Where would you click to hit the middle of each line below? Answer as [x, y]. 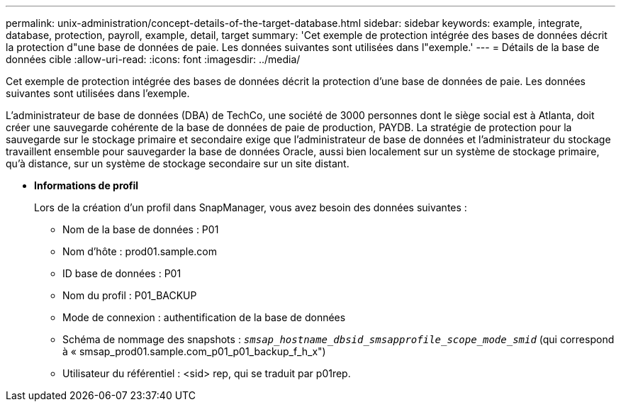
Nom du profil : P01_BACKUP [130, 295]
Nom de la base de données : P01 [141, 229]
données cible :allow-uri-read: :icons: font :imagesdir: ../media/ [153, 59]
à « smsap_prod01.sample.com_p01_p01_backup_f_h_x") [194, 351]
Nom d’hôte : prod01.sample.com [140, 251]
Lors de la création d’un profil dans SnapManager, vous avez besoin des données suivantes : [251, 207]
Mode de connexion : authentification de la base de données [204, 317]
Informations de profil [86, 185]
